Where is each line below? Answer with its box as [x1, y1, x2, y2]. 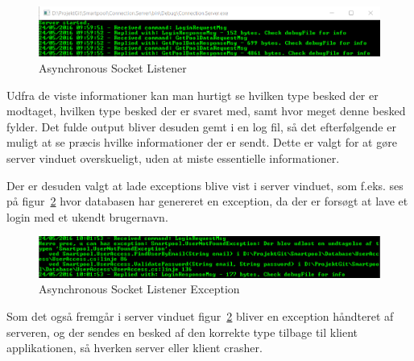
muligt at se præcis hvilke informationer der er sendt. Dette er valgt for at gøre [6, 134, 397, 151]
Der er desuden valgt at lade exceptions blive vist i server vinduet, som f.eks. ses [6, 176, 404, 193]
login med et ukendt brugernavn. [6, 208, 168, 225]
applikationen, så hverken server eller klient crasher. [6, 339, 263, 356]
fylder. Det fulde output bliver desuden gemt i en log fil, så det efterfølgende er [6, 118, 396, 135]
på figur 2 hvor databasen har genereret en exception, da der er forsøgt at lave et [6, 193, 408, 210]
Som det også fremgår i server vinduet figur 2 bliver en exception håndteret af [6, 308, 394, 325]
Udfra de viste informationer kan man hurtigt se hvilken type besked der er [6, 86, 379, 103]
